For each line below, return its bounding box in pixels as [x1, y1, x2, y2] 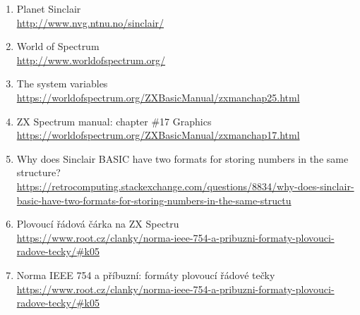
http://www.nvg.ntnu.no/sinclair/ [16, 15, 164, 30]
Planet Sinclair [16, 1, 81, 16]
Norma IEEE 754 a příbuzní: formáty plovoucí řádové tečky [16, 267, 275, 282]
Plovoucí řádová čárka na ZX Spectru [16, 216, 179, 231]
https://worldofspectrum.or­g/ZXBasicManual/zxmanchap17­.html [16, 128, 300, 142]
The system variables [16, 76, 108, 91]
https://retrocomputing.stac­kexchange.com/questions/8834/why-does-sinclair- [16, 178, 354, 193]
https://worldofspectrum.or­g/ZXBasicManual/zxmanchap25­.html [16, 89, 300, 104]
